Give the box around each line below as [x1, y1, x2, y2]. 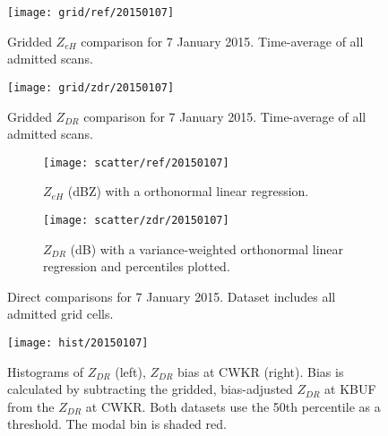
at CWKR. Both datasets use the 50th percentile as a [85, 397, 381, 415]
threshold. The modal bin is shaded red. [7, 415, 227, 433]
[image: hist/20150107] [7, 336, 149, 349]
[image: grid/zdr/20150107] [7, 81, 175, 94]
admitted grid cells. [7, 304, 114, 323]
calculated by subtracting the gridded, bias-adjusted [7, 380, 293, 398]
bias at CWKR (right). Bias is [177, 362, 344, 380]
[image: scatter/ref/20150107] [43, 156, 229, 169]
